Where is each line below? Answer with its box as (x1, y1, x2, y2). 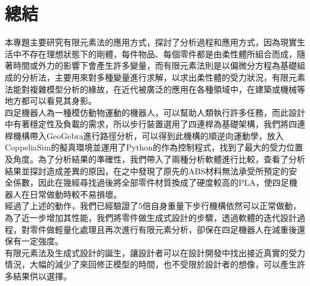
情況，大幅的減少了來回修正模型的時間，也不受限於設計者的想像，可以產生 (5, 258, 297, 270)
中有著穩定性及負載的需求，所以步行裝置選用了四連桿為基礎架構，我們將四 (5, 118, 297, 130)
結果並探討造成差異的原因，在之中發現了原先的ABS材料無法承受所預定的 (5, 164, 289, 177)
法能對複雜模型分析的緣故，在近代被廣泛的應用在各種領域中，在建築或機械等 (5, 82, 305, 95)
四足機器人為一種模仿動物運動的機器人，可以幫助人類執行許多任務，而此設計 (5, 106, 305, 118)
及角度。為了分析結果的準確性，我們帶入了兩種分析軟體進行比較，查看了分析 (5, 153, 305, 165)
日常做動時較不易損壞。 (29, 187, 122, 200)
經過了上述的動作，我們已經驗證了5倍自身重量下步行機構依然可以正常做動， (5, 199, 301, 212)
